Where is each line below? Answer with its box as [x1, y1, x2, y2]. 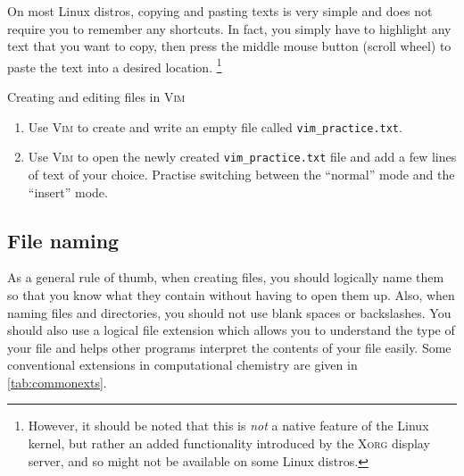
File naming [7, 226, 120, 254]
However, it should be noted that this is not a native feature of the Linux [28, 416, 429, 435]
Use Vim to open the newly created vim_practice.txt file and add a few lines [28, 147, 457, 166]
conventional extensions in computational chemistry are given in [7, 355, 358, 374]
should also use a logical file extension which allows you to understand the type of [7, 321, 455, 339]
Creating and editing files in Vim [7, 88, 186, 106]
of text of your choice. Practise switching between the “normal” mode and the [28, 164, 455, 183]
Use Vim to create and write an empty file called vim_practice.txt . [28, 117, 402, 136]
